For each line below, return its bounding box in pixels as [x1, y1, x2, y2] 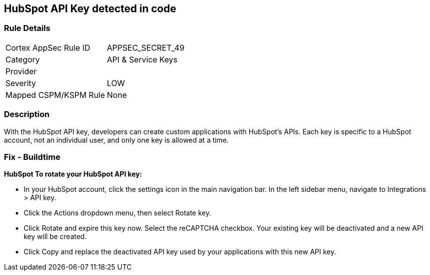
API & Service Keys [107, 54, 178, 64]
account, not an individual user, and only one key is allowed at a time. [4, 135, 229, 144]
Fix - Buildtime [4, 152, 61, 162]
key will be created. [24, 232, 87, 241]
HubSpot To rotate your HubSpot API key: [4, 170, 142, 179]
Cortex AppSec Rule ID [5, 42, 91, 53]
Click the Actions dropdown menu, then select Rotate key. [24, 209, 211, 217]
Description [4, 109, 50, 120]
